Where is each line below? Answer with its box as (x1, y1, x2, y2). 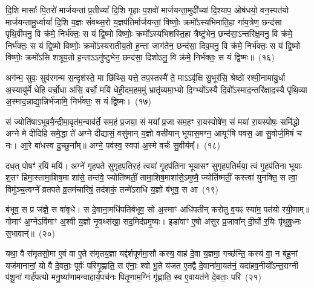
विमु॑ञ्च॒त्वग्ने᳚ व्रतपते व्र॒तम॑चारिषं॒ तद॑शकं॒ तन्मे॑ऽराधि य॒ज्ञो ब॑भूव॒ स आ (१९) (5, 182, 218, 195)
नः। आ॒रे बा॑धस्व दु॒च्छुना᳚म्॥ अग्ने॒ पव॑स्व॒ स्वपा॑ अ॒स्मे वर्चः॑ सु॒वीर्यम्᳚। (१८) (5, 138, 220, 151)
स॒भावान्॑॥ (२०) (5, 226, 55, 239)
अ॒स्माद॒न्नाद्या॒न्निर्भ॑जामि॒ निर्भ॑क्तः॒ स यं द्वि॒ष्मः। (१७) (5, 95, 151, 107)
